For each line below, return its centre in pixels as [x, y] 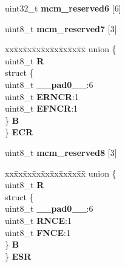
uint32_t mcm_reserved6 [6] [63, 8]
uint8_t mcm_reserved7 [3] [61, 28]
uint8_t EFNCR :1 [42, 108]
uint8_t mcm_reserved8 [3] [61, 152]
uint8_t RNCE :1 [38, 220]
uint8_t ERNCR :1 [42, 96]
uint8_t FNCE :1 [38, 232]
